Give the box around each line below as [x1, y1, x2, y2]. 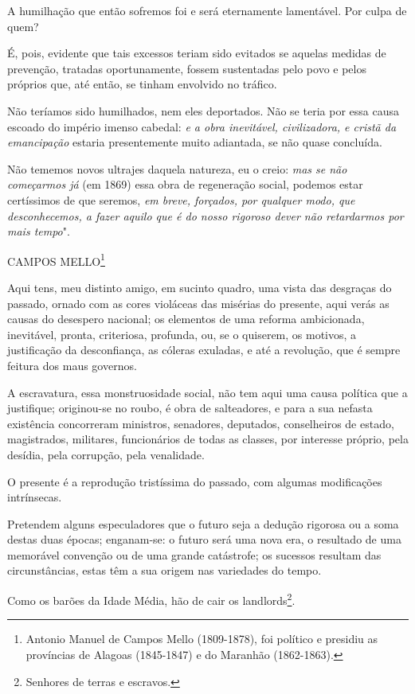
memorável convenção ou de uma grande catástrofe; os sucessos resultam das [7, 546, 382, 563]
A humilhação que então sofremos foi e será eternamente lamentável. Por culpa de [7, 2, 407, 18]
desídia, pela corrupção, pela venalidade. [7, 446, 205, 462]
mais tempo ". [7, 223, 70, 240]
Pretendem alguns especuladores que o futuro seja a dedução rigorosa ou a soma [7, 515, 399, 532]
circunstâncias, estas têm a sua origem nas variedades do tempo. [7, 562, 322, 579]
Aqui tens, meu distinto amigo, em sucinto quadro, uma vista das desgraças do [7, 279, 392, 295]
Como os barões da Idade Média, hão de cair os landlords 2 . [7, 590, 296, 608]
